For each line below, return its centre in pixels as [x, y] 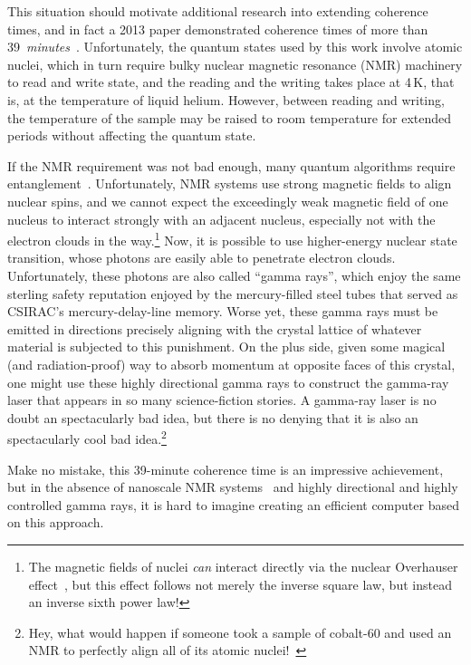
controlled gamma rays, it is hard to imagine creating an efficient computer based [233, 504]
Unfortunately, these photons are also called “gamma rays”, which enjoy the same [234, 275]
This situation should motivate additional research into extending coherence [218, 11]
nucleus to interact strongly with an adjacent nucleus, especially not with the [221, 219]
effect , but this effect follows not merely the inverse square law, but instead [240, 584]
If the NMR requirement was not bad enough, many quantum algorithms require [231, 165]
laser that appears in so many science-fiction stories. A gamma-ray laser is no [222, 400]
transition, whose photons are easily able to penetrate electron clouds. [202, 258]
